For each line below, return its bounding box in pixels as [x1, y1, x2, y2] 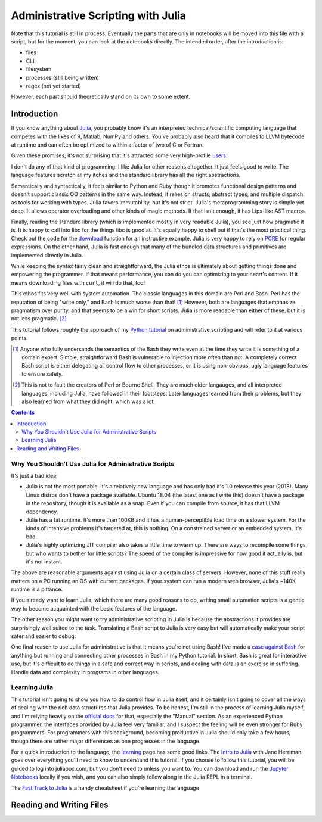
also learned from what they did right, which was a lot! [21, 398, 155, 405]
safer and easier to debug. [11, 633, 76, 640]
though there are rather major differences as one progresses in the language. [11, 737, 201, 745]
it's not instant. [26, 558, 63, 565]
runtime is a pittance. [11, 586, 63, 593]
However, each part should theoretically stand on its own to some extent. [11, 93, 191, 101]
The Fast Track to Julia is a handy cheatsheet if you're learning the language [11, 784, 200, 792]
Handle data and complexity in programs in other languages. [11, 668, 160, 675]
